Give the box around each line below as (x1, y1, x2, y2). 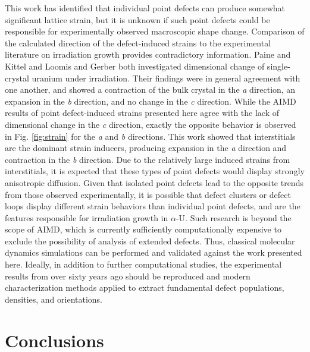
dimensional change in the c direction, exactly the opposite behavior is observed (5, 118, 296, 130)
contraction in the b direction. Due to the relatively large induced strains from (5, 153, 290, 165)
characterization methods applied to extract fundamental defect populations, (5, 281, 284, 294)
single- (267, 59, 290, 72)
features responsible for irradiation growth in (5, 211, 168, 224)
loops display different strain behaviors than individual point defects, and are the (5, 200, 300, 212)
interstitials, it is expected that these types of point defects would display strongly (5, 165, 305, 177)
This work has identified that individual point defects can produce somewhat (5, 2, 285, 14)
